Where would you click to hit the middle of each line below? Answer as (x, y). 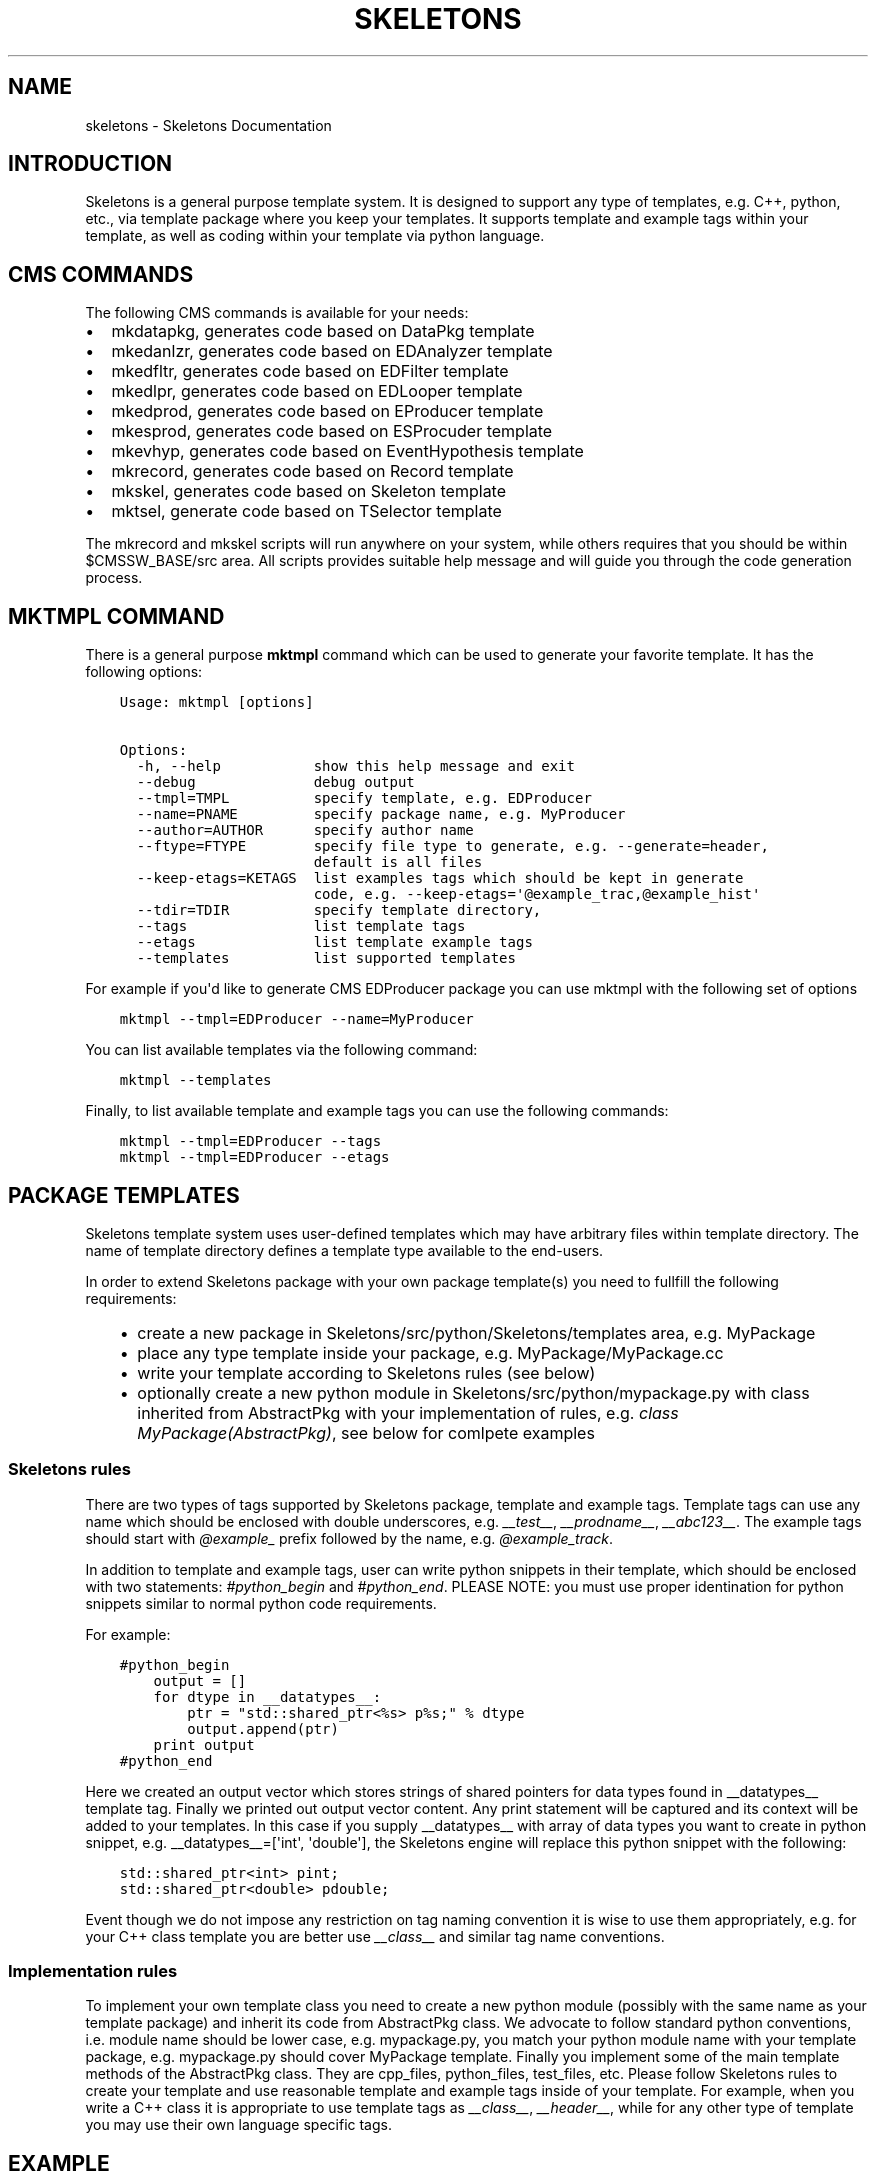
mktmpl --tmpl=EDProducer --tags (250, 1141)
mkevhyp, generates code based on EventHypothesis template (347, 451)
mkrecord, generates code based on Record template (312, 471)
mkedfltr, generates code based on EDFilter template (310, 371)
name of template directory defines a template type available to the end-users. (344, 1250)
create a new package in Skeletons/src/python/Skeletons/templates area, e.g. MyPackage (476, 1332)
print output (204, 1744)
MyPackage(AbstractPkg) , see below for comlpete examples (366, 1432)
